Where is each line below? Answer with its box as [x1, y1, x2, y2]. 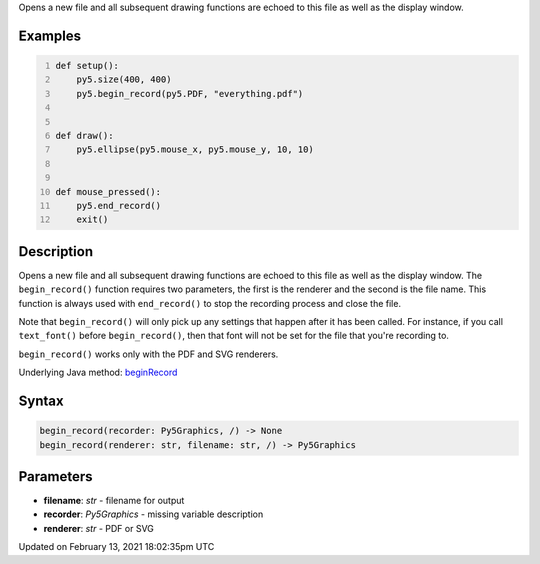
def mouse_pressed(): [55, 186, 162, 197]
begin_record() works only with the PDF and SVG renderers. [18, 348, 279, 360]
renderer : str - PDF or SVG [43, 522, 155, 534]
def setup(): [55, 60, 120, 71]
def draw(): [55, 130, 114, 141]
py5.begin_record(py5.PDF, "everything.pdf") [76, 88, 304, 99]
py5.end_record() [76, 200, 162, 211]
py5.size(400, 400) [76, 74, 172, 85]
